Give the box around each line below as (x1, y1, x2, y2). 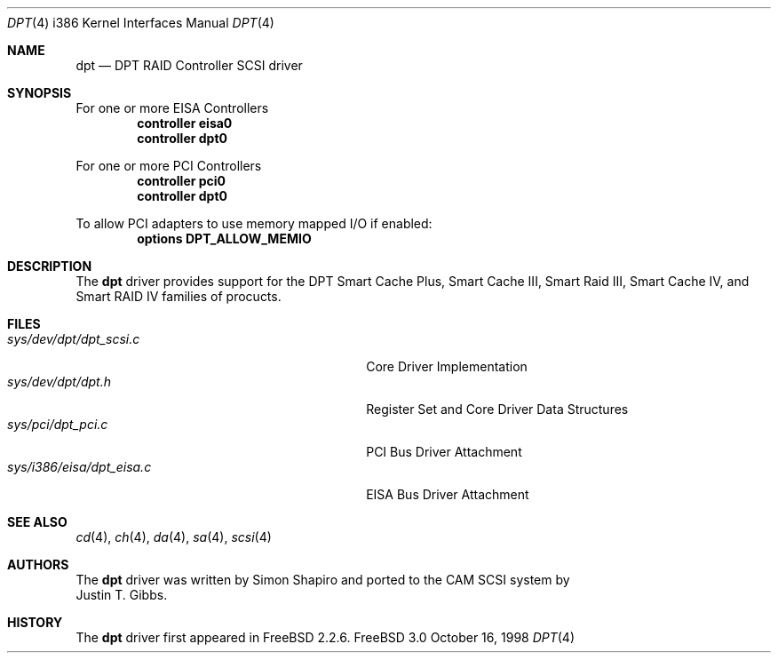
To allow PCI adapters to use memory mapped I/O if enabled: (75, 216, 433, 231)
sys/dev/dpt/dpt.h (7, 374, 112, 389)
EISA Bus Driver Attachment (366, 487, 529, 502)
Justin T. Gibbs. (75, 587, 168, 602)
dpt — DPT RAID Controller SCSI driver (75, 58, 303, 73)
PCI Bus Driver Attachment (366, 444, 522, 459)
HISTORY (7, 615, 63, 630)
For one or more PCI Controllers (75, 158, 262, 173)
